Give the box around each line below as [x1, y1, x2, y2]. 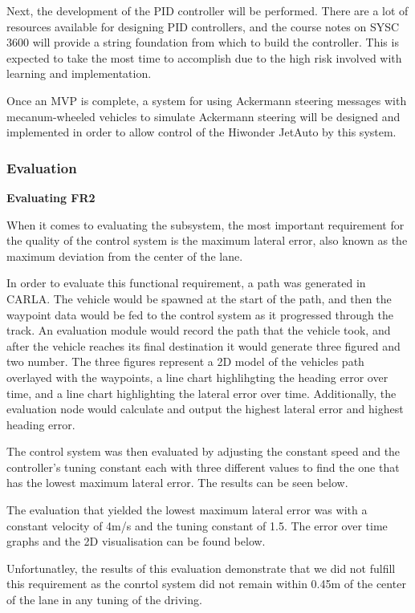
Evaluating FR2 [6, 189, 96, 205]
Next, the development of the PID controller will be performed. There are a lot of [6, 2, 409, 18]
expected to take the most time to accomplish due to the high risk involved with [6, 49, 402, 66]
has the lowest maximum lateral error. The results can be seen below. [6, 474, 348, 491]
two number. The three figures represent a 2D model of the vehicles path [6, 353, 364, 370]
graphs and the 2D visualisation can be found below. [6, 533, 266, 550]
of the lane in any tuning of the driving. [6, 591, 202, 608]
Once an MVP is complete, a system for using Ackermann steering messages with [6, 91, 407, 108]
